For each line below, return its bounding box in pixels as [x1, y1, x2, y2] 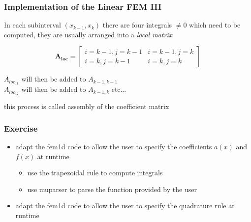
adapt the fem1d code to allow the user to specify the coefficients [15, 141, 212, 151]
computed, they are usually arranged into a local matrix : [4, 29, 174, 39]
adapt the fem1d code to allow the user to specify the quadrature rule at [15, 200, 235, 211]
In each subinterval [4, 20, 62, 30]
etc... [111, 84, 126, 94]
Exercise [4, 122, 38, 134]
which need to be [189, 20, 241, 30]
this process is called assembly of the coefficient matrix [4, 101, 169, 111]
